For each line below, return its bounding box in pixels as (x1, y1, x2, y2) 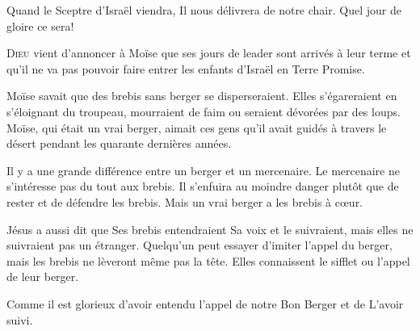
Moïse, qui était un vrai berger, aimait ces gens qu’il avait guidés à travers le (6, 119, 387, 136)
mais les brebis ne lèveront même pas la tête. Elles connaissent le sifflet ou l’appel (6, 252, 410, 269)
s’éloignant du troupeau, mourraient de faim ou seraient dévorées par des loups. (6, 103, 401, 119)
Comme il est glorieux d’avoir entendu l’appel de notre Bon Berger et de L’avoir (6, 295, 404, 312)
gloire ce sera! (6, 17, 74, 34)
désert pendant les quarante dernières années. (6, 135, 232, 152)
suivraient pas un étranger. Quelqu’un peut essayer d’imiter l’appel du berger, (6, 237, 393, 253)
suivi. (6, 311, 33, 328)
